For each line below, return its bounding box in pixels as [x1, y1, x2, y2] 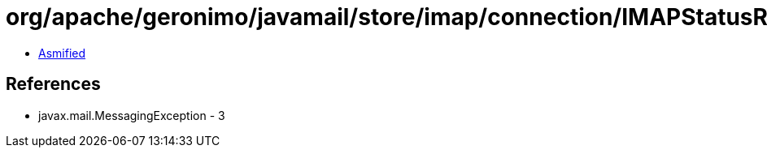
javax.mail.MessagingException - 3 [38, 108, 225, 122]
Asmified [38, 45, 86, 60]
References [6, 74, 101, 95]
